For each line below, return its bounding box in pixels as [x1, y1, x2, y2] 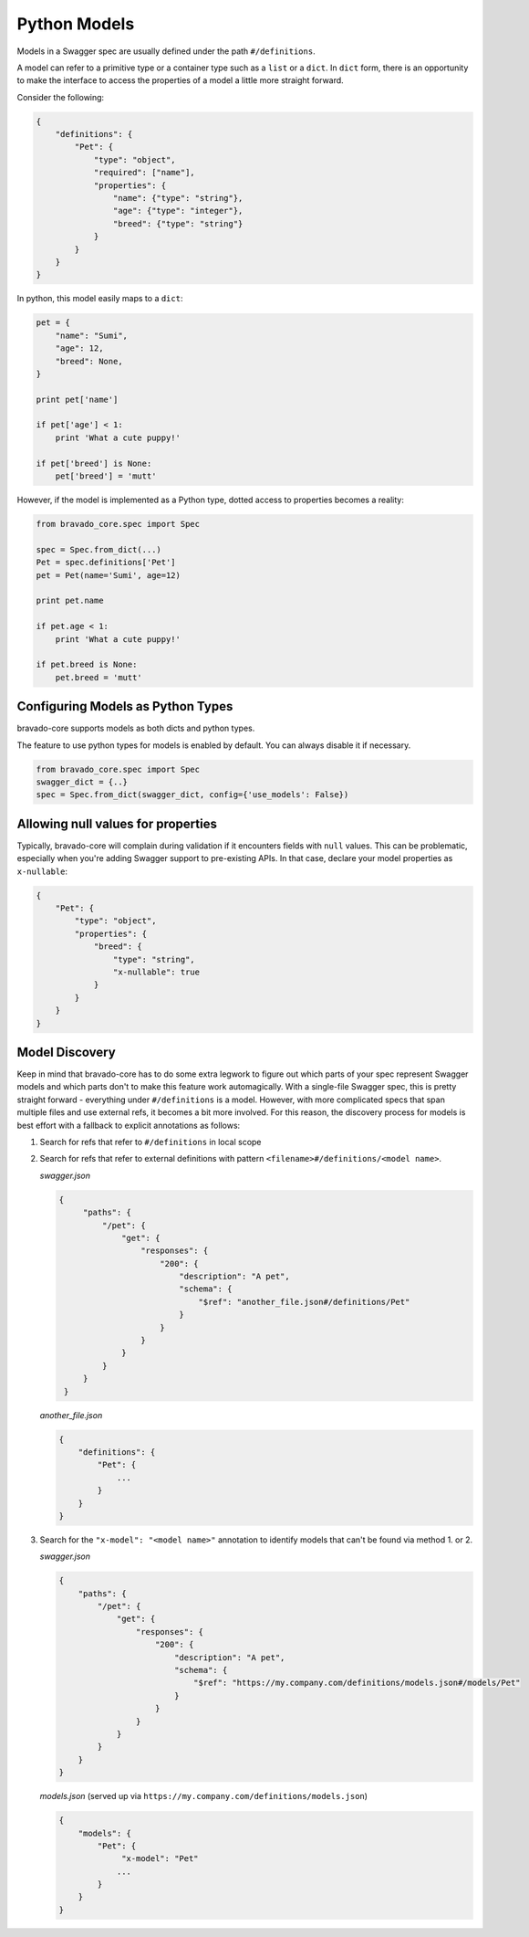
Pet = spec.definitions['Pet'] [36, 557, 177, 568]
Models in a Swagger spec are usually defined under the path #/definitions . [16, 46, 316, 57]
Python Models [16, 14, 135, 34]
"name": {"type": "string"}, [112, 193, 244, 204]
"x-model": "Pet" [121, 1854, 200, 1864]
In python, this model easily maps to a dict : [16, 293, 183, 304]
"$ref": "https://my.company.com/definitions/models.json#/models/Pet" [192, 1678, 521, 1689]
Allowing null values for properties [16, 816, 218, 831]
